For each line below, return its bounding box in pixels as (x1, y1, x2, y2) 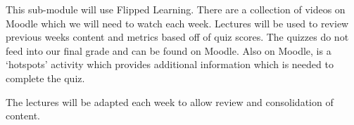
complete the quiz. (6, 70, 85, 85)
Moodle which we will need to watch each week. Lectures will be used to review (6, 15, 349, 30)
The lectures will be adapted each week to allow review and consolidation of (6, 94, 334, 109)
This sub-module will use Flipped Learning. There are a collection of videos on (6, 2, 346, 16)
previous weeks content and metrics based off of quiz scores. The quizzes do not (6, 29, 349, 44)
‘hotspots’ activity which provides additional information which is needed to (6, 57, 334, 72)
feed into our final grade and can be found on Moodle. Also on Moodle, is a (6, 43, 331, 58)
